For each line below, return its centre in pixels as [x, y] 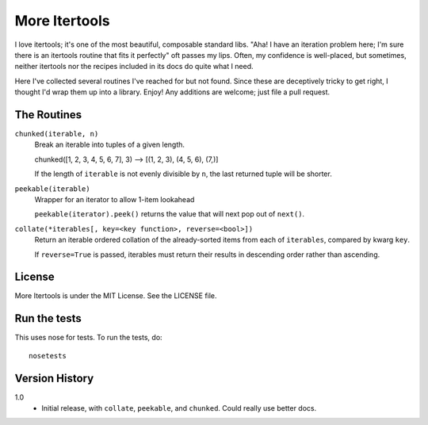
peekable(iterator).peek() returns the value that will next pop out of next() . [170, 214]
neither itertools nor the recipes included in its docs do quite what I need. [134, 67]
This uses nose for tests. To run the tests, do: [88, 338]
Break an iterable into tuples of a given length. [110, 145]
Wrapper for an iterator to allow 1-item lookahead [115, 199]
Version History [54, 378]
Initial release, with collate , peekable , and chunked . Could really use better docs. [179, 408]
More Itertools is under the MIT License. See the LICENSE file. [116, 296]
